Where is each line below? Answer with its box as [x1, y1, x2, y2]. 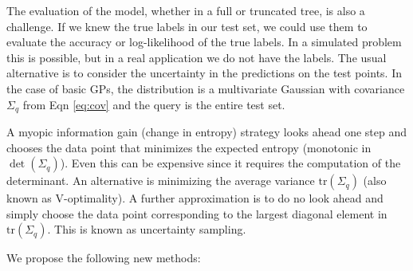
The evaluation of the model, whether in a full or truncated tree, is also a [6, 2, 365, 18]
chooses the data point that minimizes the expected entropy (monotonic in [6, 139, 372, 155]
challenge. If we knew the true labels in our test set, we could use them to [6, 18, 368, 34]
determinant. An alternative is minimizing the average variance [6, 172, 315, 189]
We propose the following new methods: [6, 249, 201, 266]
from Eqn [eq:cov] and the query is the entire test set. [22, 96, 285, 112]
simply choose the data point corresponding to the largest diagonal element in [6, 205, 387, 222]
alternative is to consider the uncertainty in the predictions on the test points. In [6, 65, 402, 81]
